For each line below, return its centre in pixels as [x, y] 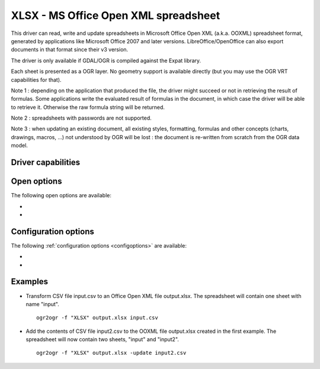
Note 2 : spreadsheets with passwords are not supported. [81, 118]
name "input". [42, 304]
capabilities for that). [36, 79]
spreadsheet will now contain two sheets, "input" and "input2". [102, 339]
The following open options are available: [61, 195]
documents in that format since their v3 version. [70, 50]
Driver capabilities [46, 163]
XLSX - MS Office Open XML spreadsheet [116, 15]
